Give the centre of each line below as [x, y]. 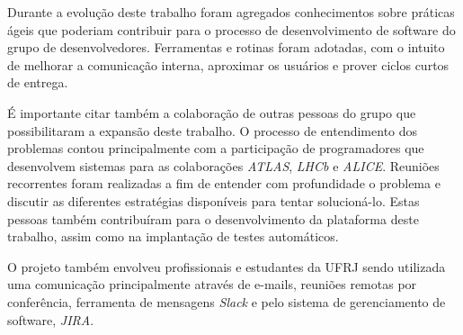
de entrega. [38, 82]
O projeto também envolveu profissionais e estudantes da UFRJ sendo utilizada [227, 266]
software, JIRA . [51, 319]
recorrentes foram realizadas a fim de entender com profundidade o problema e [224, 183]
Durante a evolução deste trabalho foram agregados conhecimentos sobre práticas [231, 12]
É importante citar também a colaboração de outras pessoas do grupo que [212, 112]
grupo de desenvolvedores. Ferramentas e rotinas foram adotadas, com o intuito [226, 47]
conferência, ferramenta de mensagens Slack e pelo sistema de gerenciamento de [227, 301]
